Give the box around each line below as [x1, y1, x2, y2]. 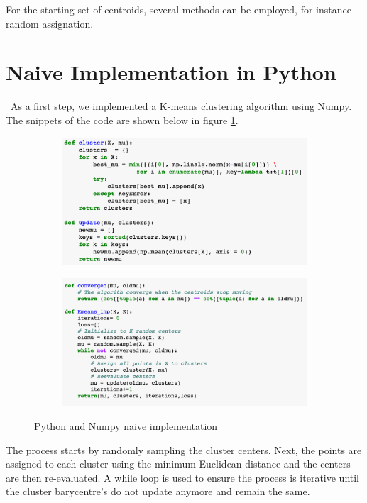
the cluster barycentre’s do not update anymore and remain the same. [6, 484, 310, 499]
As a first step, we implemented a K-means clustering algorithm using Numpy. [10, 99, 352, 114]
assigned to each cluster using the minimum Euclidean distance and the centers [6, 456, 351, 471]
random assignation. [6, 16, 94, 31]
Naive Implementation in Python [6, 57, 336, 87]
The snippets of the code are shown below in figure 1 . [6, 112, 239, 127]
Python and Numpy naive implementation [34, 418, 218, 433]
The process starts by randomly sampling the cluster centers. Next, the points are [6, 442, 362, 457]
